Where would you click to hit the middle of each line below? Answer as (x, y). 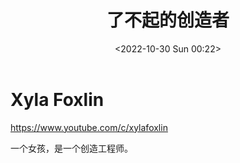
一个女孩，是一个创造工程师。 (71, 148)
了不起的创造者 (168, 20)
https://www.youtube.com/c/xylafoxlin (89, 127)
